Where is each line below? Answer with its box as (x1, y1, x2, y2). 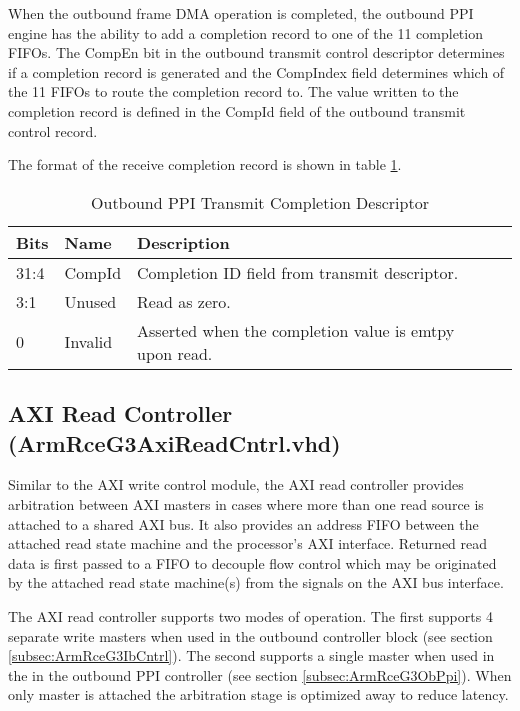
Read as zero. (137, 289, 231, 313)
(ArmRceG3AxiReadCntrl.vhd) (8, 427, 341, 458)
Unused (64, 289, 117, 313)
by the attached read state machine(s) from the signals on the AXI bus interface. (8, 572, 504, 593)
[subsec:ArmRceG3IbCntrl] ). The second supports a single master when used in (8, 645, 495, 666)
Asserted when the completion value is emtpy (137, 318, 455, 342)
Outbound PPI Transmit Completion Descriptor (91, 190, 429, 214)
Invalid (64, 330, 113, 354)
